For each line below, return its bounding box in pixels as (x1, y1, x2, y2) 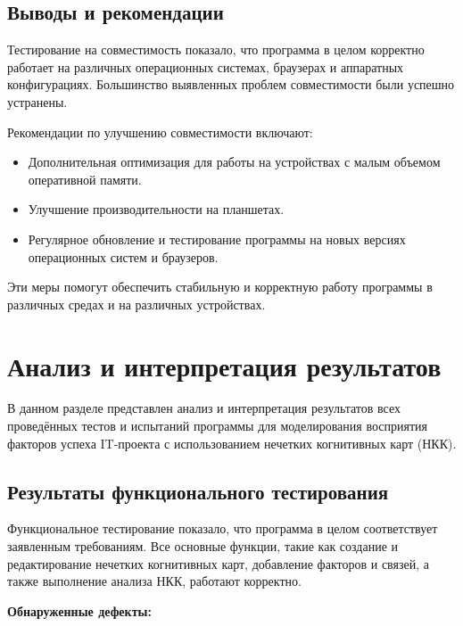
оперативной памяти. (28, 169, 142, 188)
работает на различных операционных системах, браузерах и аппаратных (7, 57, 404, 76)
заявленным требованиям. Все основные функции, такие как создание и (7, 537, 399, 556)
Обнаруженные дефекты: (7, 601, 152, 620)
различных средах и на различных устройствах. (7, 294, 266, 313)
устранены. (7, 92, 68, 111)
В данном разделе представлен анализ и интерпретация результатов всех (7, 399, 401, 417)
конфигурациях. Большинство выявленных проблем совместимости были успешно (7, 75, 455, 94)
